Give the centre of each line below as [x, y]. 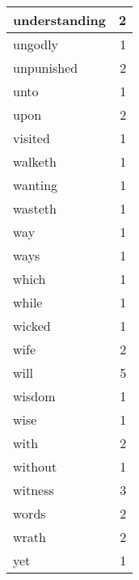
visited [32, 138]
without [35, 466]
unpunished [46, 68]
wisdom [34, 396]
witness [34, 490]
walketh [35, 161]
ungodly [36, 44]
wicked [32, 326]
